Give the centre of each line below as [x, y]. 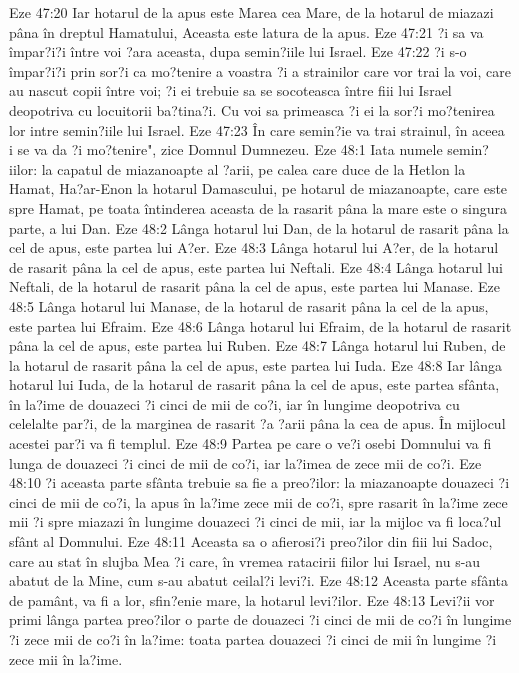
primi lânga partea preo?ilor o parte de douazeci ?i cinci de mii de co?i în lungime [260, 619]
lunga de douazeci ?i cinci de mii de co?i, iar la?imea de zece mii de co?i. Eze [245, 462]
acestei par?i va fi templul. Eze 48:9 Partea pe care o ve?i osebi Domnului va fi [250, 443]
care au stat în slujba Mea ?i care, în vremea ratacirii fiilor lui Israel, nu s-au [245, 560]
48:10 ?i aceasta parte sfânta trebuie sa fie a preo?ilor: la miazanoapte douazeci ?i [259, 482]
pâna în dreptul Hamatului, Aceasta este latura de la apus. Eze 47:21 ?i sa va [246, 31]
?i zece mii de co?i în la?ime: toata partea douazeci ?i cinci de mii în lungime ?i [253, 639]
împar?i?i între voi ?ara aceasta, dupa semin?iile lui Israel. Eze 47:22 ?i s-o [238, 51]
